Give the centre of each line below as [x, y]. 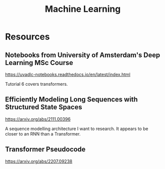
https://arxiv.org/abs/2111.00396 [38, 119]
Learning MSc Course [39, 63]
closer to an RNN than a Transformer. [43, 134]
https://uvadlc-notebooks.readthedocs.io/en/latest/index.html [68, 74]
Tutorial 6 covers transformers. [36, 84]
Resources [28, 37]
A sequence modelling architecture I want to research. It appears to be [77, 129]
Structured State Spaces [44, 107]
